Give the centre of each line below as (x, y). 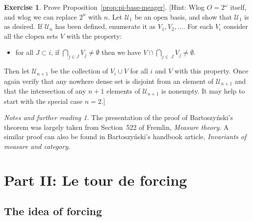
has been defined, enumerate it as (105, 26)
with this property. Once (212, 71)
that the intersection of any (45, 91)
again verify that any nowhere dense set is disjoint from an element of (109, 81)
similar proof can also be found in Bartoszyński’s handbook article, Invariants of (125, 136)
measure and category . (37, 146)
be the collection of (79, 71)
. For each (198, 26)
